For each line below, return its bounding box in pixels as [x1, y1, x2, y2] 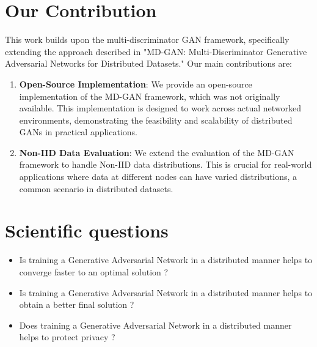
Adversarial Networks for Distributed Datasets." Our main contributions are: [5, 57, 292, 70]
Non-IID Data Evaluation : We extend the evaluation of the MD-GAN [19, 146, 294, 159]
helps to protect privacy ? [19, 330, 115, 343]
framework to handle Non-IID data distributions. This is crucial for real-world [19, 158, 312, 171]
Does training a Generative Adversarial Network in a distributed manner [19, 318, 292, 331]
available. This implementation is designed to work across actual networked [19, 102, 302, 114]
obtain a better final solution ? [19, 298, 134, 311]
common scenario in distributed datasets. [19, 182, 173, 195]
